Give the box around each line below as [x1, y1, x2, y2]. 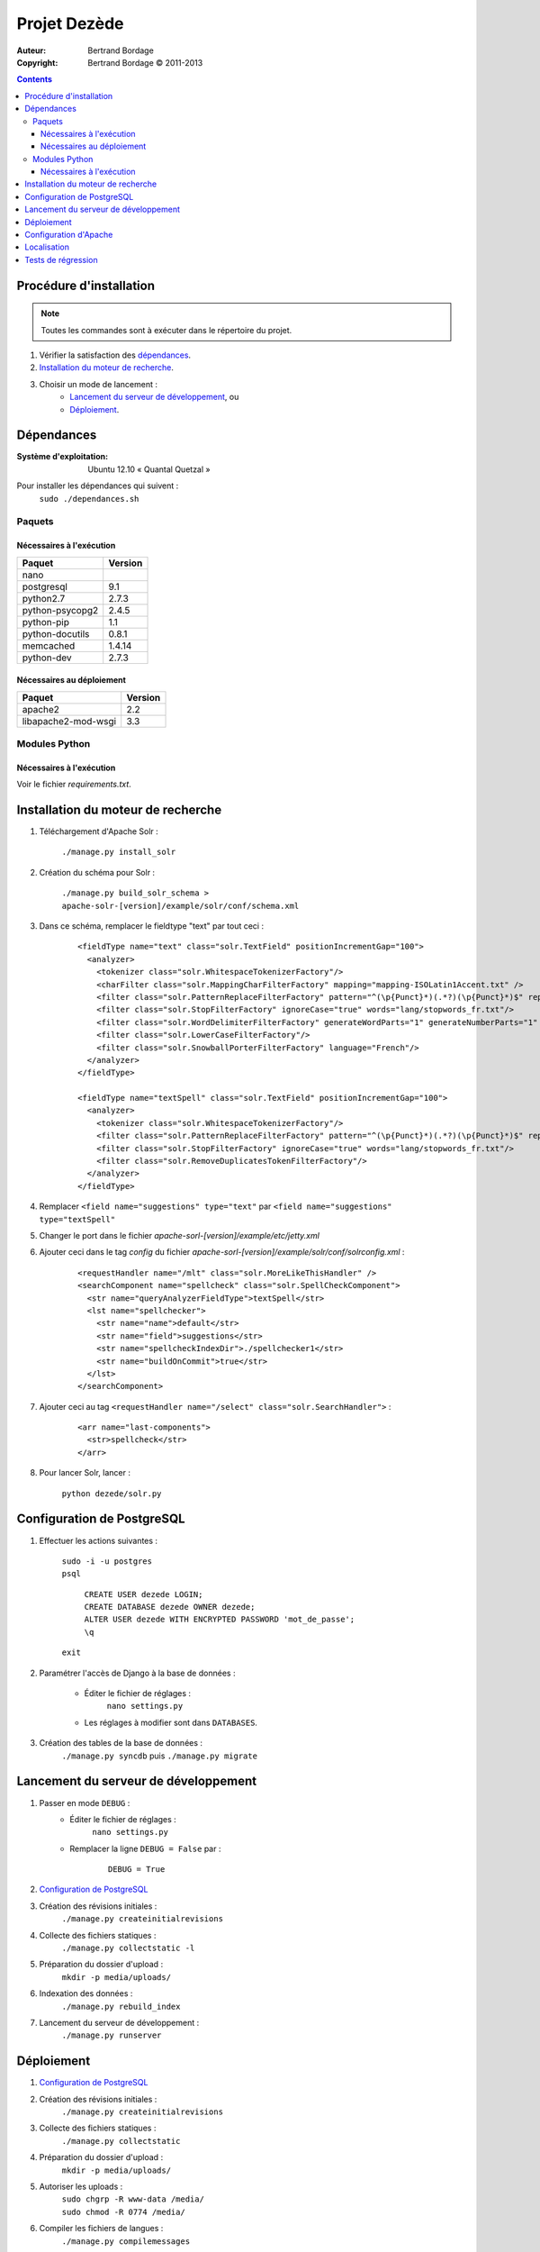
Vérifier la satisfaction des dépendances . [39, 350, 192, 360]
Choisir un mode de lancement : [39, 378, 157, 389]
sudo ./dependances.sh [39, 494, 139, 504]
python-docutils [22, 627, 90, 640]
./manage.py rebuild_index [61, 2001, 181, 2011]
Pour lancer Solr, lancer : [39, 1467, 130, 1478]
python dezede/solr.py [61, 1488, 162, 1499]
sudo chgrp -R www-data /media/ [61, 2194, 204, 2204]
